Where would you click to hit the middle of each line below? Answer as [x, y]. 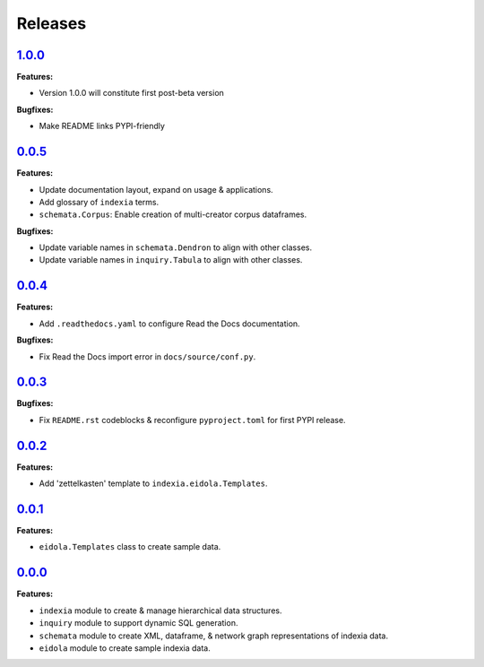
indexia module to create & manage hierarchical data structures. [160, 611]
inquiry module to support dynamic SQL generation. [138, 623]
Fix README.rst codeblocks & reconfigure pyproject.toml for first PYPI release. [192, 420]
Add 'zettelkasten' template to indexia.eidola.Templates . [153, 483]
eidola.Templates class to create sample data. [130, 547]
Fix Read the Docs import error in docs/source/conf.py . [147, 356]
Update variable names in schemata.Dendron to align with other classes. [176, 247]
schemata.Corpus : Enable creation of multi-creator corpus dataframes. [173, 214]
